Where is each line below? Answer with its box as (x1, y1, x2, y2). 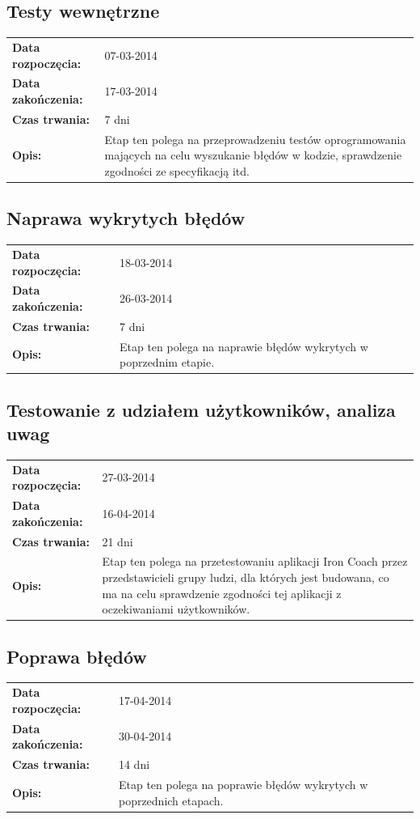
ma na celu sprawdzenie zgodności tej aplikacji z (102, 584, 342, 601)
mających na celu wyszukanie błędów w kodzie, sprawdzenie (104, 146, 402, 163)
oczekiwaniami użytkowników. (102, 600, 250, 617)
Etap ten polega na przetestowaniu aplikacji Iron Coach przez (102, 553, 408, 570)
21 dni (102, 533, 133, 550)
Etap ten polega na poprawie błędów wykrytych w (118, 775, 368, 792)
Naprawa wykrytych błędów (6, 206, 246, 231)
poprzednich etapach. (118, 791, 224, 808)
